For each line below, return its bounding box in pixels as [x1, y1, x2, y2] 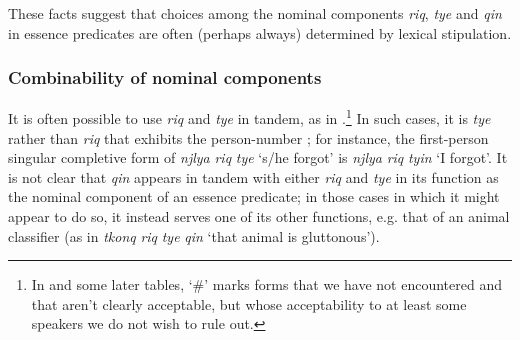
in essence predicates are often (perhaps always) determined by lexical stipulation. [8, 22, 512, 43]
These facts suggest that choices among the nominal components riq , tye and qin [8, 3, 502, 23]
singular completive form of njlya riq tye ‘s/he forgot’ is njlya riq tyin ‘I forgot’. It [8, 147, 508, 168]
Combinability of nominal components [8, 65, 322, 90]
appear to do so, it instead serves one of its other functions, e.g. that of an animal [8, 206, 510, 227]
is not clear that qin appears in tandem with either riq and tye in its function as [8, 166, 499, 187]
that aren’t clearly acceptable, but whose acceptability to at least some [31, 293, 467, 314]
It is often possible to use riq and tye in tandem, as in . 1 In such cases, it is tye [8, 105, 491, 129]
